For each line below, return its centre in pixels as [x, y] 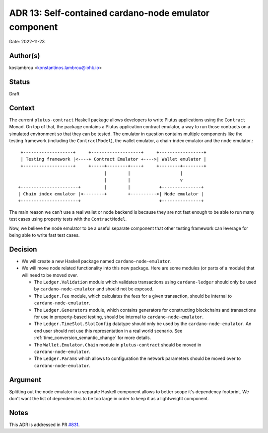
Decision [23, 249]
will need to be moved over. [50, 275]
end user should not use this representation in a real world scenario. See [108, 331]
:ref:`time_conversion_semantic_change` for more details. [93, 338]
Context [22, 108]
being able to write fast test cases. [44, 235]
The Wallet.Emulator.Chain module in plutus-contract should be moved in [118, 345]
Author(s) [25, 56]
